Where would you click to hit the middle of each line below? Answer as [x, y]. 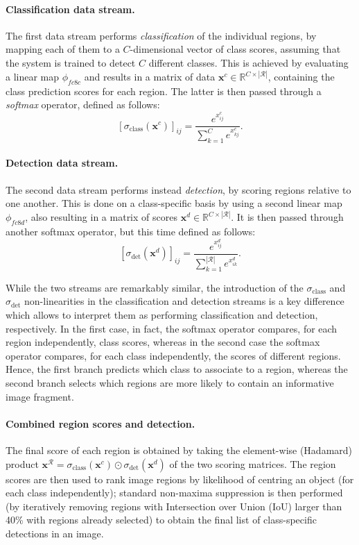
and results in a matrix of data [150, 77]
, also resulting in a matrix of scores [101, 217]
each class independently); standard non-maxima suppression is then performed [174, 493]
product [22, 463]
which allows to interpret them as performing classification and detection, [162, 315]
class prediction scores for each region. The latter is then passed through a [164, 91]
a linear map [33, 77]
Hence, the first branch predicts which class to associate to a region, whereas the [177, 369]
